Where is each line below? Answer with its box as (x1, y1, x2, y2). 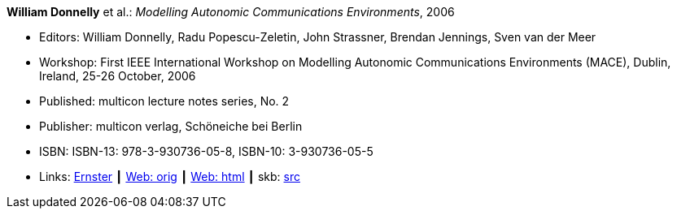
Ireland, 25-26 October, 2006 (39, 69, 196, 83)
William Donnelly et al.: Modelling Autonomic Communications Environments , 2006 (7, 5, 455, 19)
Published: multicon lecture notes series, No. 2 (39, 94, 290, 108)
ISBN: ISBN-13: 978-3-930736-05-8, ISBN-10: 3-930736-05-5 (39, 144, 373, 158)
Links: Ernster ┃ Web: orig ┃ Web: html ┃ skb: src (39, 170, 300, 183)
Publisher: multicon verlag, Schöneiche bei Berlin (39, 119, 303, 133)
